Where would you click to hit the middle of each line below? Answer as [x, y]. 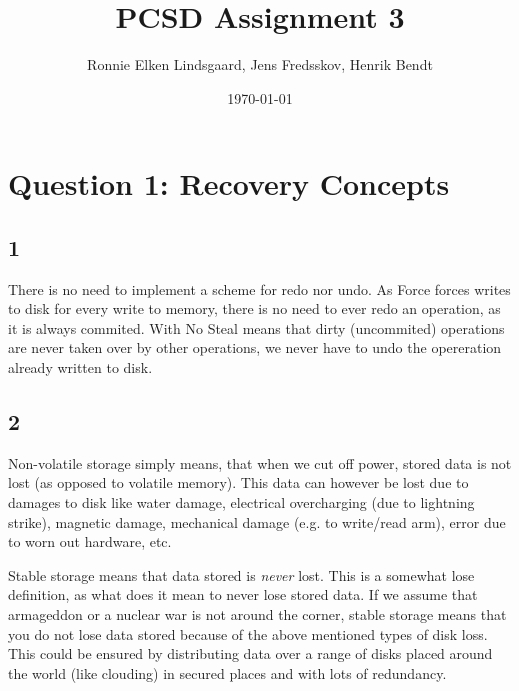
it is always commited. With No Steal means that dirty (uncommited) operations [256, 327]
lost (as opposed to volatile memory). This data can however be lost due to [238, 482]
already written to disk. [80, 367]
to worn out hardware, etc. [90, 541]
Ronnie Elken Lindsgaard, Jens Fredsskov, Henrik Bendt [260, 64]
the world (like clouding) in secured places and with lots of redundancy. [227, 672]
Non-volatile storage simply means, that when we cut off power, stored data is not [260, 462]
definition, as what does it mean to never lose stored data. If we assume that [243, 594]
